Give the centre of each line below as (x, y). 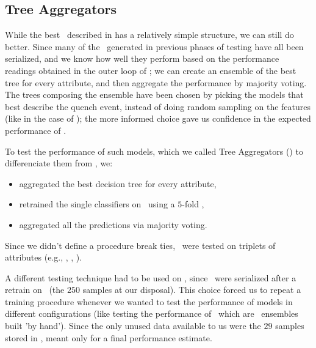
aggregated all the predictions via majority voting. (113, 224)
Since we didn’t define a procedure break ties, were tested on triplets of (140, 245)
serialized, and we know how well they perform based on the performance (142, 58)
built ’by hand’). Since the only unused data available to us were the (133, 326)
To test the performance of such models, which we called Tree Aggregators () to (154, 151)
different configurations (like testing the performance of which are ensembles (152, 313)
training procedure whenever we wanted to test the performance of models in (149, 301)
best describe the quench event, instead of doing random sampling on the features (158, 106)
